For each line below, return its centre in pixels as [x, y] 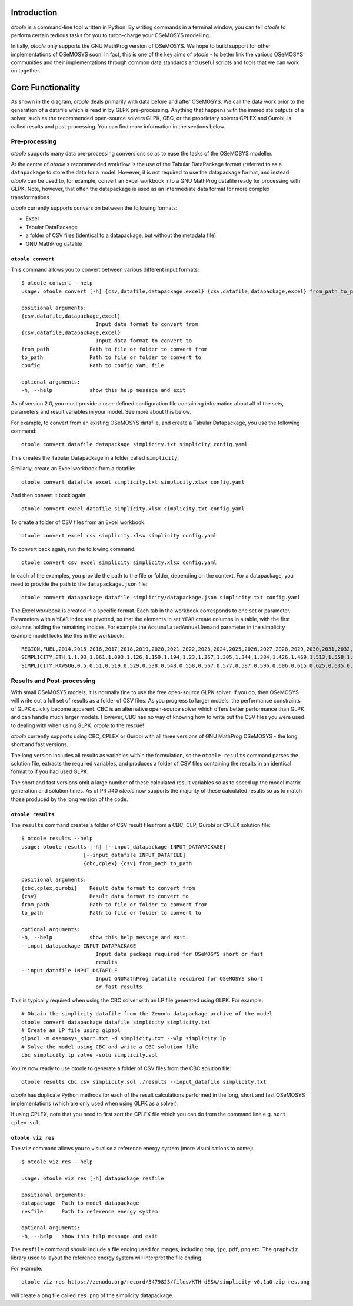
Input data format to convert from [147, 324]
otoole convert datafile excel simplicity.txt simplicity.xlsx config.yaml [133, 482]
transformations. [31, 197]
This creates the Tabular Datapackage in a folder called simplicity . [95, 457]
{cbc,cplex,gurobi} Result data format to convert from [108, 888]
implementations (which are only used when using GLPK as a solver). [95, 1103]
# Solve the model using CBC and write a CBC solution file [110, 1047]
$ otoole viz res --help [57, 1162]
